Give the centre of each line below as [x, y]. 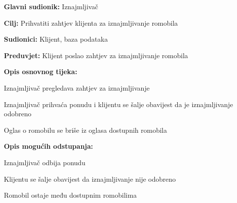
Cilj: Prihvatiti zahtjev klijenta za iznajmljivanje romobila [91, 23]
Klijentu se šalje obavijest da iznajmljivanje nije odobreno [90, 179]
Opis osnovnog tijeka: [41, 71]
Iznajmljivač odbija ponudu [45, 162]
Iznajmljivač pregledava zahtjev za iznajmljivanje [77, 87]
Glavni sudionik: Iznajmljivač [51, 6]
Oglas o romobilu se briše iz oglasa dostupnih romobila [85, 130]
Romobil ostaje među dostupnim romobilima [70, 195]
